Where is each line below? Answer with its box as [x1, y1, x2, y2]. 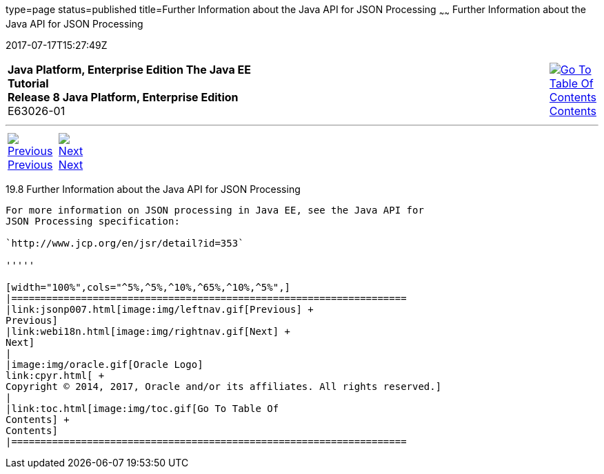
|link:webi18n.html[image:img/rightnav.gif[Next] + [6, 325, 291, 337]
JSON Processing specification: [6, 215, 180, 227]
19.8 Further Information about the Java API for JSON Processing [6, 183, 301, 195]
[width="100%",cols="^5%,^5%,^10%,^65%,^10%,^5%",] [6, 281, 291, 293]
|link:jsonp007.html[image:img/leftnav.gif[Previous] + [6, 303, 314, 315]
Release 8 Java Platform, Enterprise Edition [8, 90, 239, 104]
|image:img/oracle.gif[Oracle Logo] [6, 358, 203, 370]
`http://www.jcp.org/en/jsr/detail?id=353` [6, 237, 244, 249]
